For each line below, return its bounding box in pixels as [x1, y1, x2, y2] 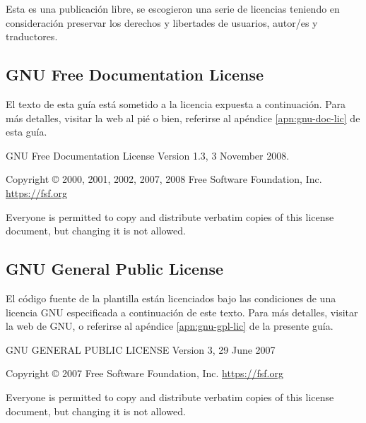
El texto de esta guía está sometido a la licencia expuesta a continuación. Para [6, 96, 346, 111]
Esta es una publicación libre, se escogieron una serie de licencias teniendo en [6, 1, 340, 16]
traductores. [6, 29, 58, 44]
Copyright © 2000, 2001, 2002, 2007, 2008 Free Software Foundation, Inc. [6, 172, 322, 186]
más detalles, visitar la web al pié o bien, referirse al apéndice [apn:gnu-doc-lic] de [6, 110, 360, 125]
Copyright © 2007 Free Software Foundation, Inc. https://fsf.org [6, 366, 283, 381]
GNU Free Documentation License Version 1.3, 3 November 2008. [6, 148, 290, 162]
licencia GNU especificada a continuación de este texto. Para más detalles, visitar [6, 304, 358, 319]
